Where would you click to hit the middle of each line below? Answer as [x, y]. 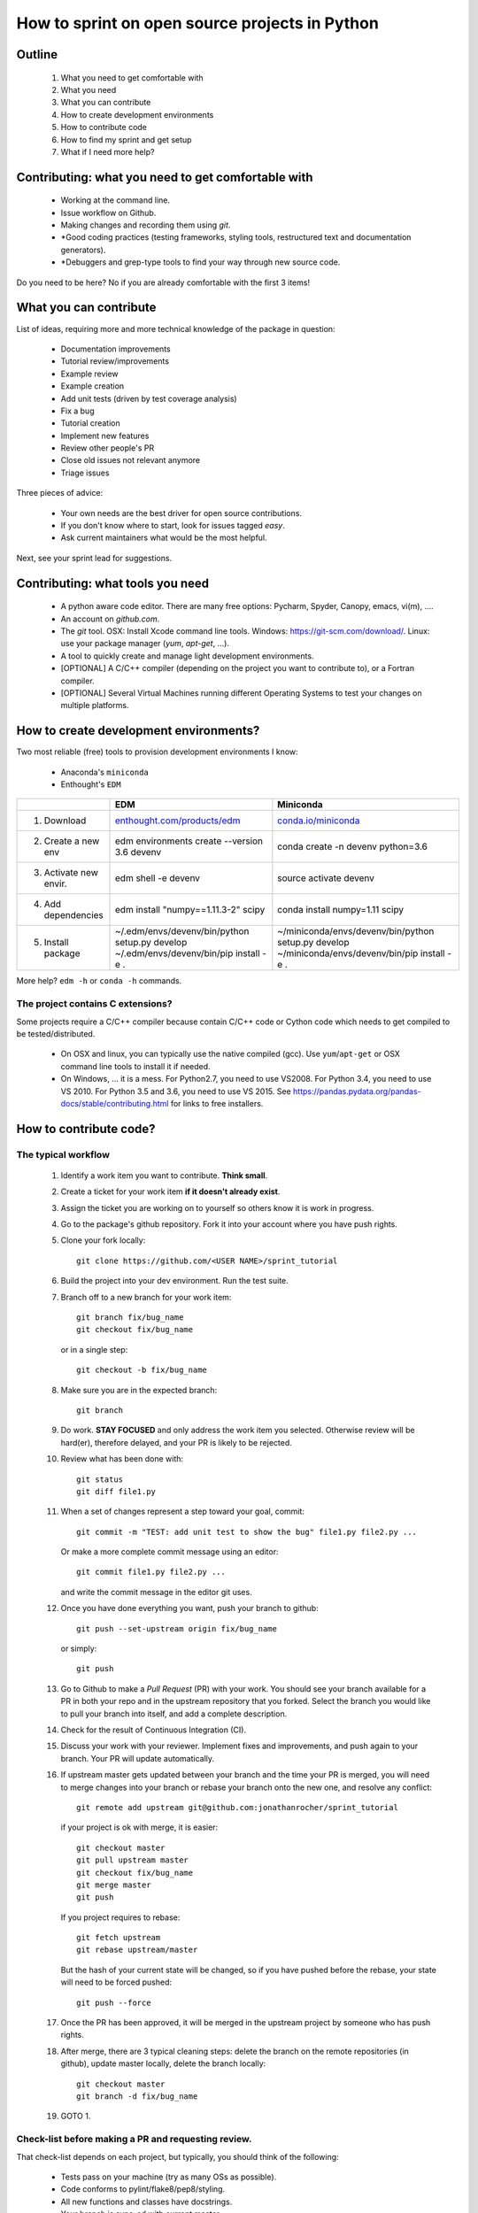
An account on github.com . [110, 619]
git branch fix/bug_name [130, 1318]
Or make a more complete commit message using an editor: [170, 1552]
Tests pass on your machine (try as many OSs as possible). [169, 2177]
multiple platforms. [95, 706]
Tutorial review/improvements [115, 361]
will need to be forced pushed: [116, 1982]
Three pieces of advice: [60, 493]
